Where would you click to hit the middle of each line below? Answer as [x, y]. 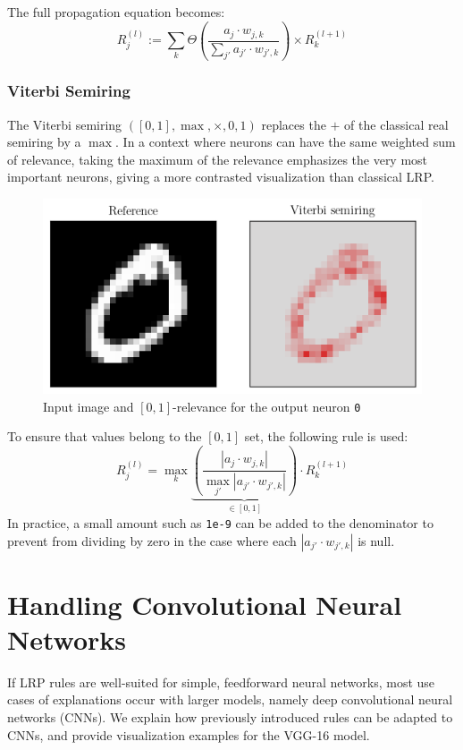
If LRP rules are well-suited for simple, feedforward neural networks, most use [221, 682]
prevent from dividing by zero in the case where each [152, 540]
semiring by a [44, 142]
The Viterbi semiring [65, 124]
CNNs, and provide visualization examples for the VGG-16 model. [189, 734]
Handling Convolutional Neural [205, 604]
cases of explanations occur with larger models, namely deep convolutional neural [230, 699]
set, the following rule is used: [326, 436]
